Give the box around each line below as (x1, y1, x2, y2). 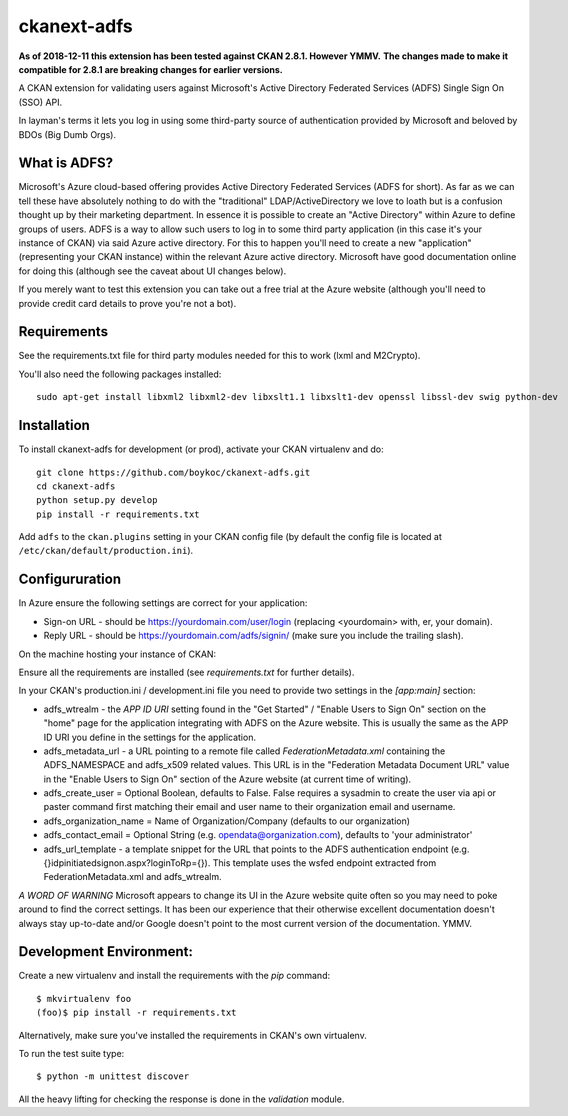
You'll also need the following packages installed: (18, 368, 222, 380)
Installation (18, 417, 90, 434)
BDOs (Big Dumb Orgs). (18, 128, 117, 140)
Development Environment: (18, 943, 194, 960)
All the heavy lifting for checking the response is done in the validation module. (18, 1093, 345, 1105)
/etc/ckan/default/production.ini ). (18, 545, 194, 557)
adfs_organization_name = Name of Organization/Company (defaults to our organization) (43, 815, 410, 827)
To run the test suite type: (18, 1048, 125, 1060)
